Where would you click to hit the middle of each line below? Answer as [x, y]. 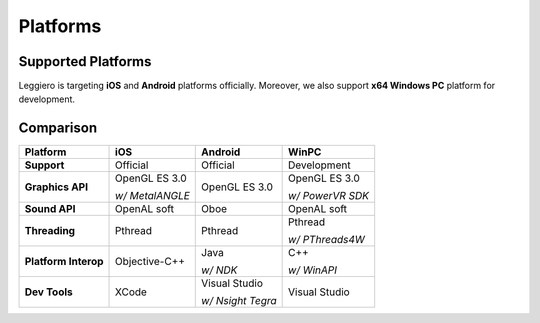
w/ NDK [219, 270]
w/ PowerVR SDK [329, 196]
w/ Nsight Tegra [239, 301]
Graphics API [56, 187]
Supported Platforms [85, 61]
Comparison [58, 128]
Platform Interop [64, 262]
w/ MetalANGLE [152, 196]
